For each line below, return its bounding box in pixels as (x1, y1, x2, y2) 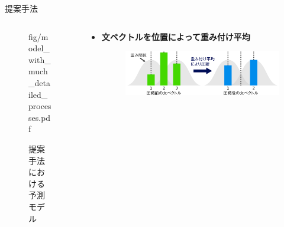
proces (28, 100, 51, 112)
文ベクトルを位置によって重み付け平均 (101, 30, 250, 42)
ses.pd (28, 111, 51, 123)
